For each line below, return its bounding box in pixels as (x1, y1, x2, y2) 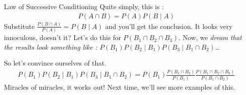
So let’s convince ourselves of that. (4, 58, 106, 68)
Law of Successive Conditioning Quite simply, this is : (4, 1, 164, 11)
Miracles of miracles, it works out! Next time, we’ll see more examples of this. (4, 81, 235, 92)
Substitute (4, 21, 35, 31)
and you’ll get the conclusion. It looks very (105, 21, 233, 31)
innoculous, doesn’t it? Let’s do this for (4, 32, 121, 42)
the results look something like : (4, 41, 97, 52)
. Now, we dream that (178, 32, 242, 42)
